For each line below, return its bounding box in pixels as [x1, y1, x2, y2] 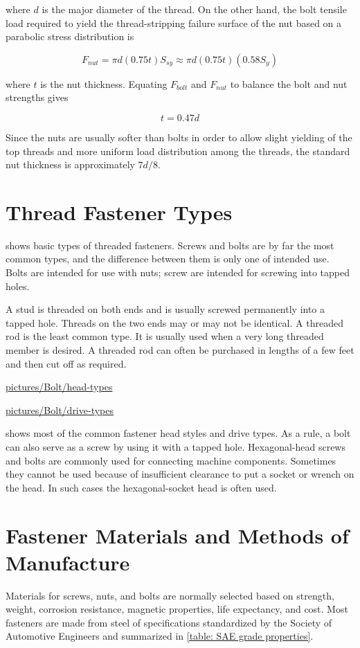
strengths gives [6, 90, 69, 105]
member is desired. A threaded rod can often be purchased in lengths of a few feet [6, 343, 354, 357]
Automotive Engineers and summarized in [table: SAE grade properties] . [6, 629, 314, 643]
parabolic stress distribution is [6, 29, 134, 44]
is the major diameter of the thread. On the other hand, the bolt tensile [42, 2, 347, 16]
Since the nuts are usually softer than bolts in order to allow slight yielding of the [6, 129, 352, 144]
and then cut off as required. [6, 356, 127, 370]
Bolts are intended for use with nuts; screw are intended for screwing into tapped [6, 265, 350, 280]
